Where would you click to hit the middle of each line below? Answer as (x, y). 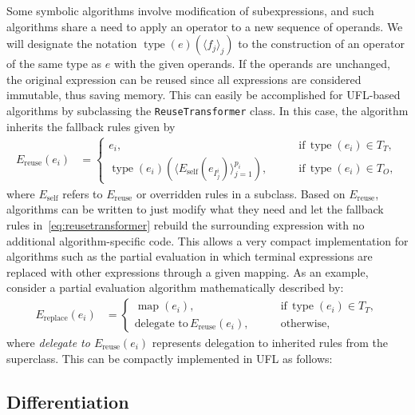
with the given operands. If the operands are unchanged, (252, 64)
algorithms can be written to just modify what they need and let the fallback (195, 209)
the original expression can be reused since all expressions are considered (184, 79)
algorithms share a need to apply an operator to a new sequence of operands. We (205, 26)
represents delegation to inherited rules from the (270, 342)
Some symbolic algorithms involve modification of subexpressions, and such (190, 10)
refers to (83, 193)
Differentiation (68, 401)
